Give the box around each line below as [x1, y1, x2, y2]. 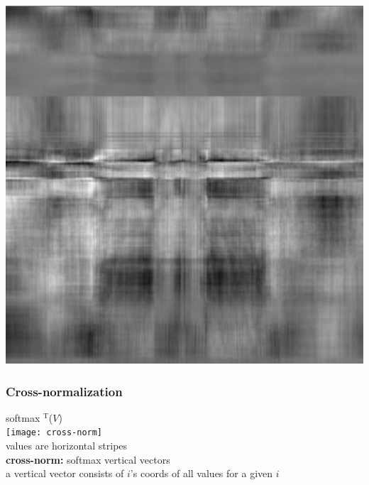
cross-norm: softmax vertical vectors [6, 452, 170, 467]
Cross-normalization [6, 382, 123, 400]
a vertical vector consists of [6, 466, 124, 481]
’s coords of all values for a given [130, 466, 273, 481]
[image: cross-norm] [6, 427, 103, 438]
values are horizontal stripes [6, 438, 128, 453]
